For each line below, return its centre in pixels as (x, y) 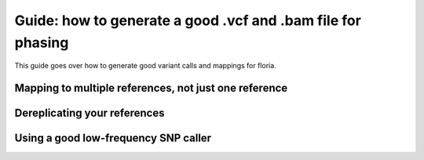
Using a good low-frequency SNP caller (113, 138)
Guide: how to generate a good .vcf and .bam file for (188, 20)
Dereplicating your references (90, 113)
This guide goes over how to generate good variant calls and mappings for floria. (145, 66)
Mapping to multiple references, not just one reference (151, 88)
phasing (42, 42)
